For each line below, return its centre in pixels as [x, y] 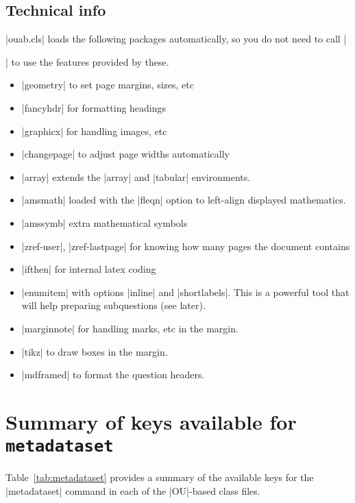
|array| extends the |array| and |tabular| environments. [136, 176]
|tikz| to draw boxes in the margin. [95, 351]
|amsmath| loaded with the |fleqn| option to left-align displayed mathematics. [184, 200]
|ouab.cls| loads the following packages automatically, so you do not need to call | [176, 39]
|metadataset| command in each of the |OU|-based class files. [133, 490]
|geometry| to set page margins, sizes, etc [108, 85]
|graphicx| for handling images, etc [94, 131]
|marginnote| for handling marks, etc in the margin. [130, 328]
